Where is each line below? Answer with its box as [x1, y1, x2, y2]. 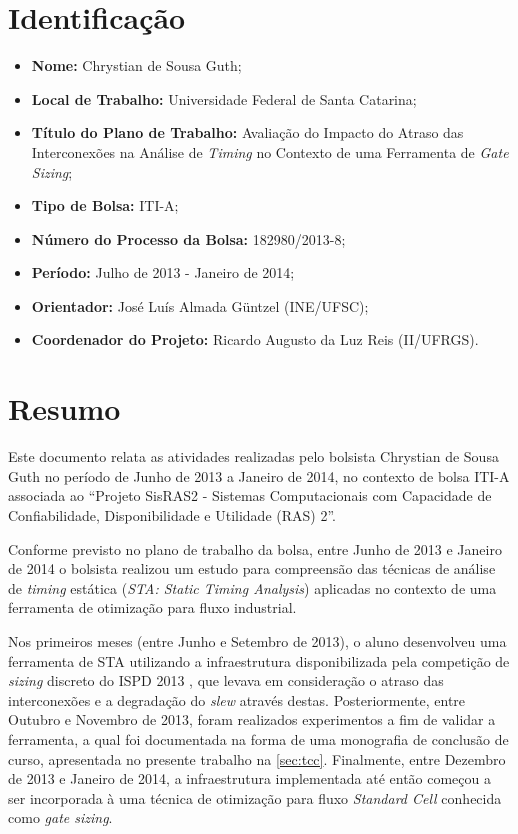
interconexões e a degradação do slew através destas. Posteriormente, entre [8, 689, 466, 710]
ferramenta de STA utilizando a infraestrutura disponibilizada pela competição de [8, 650, 510, 671]
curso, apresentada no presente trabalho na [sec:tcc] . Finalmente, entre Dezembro [8, 748, 506, 769]
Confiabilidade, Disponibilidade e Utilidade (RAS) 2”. [8, 504, 336, 525]
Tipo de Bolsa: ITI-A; [31, 195, 179, 216]
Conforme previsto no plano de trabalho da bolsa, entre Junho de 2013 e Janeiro [8, 538, 502, 559]
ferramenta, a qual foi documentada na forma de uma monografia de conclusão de [8, 728, 509, 749]
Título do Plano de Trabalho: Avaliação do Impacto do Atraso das [31, 122, 464, 143]
